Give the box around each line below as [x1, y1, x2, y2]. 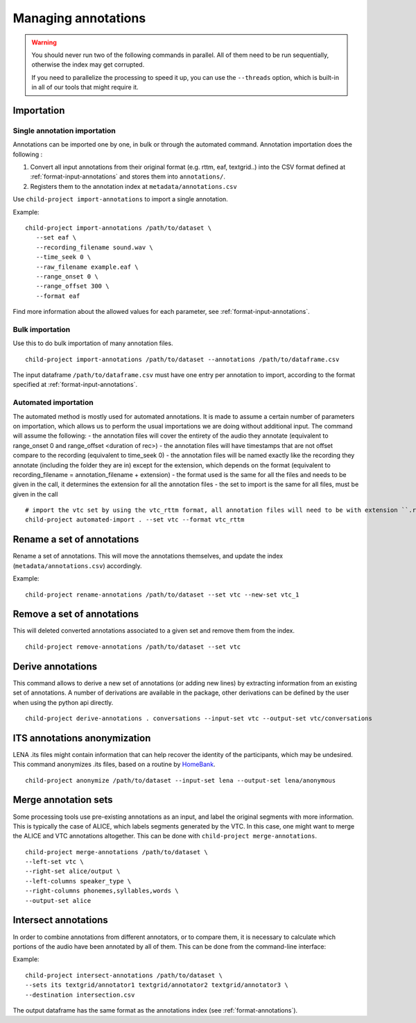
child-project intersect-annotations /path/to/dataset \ [25, 971, 223, 979]
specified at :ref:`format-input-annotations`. [12, 381, 138, 389]
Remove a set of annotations [12, 608, 139, 620]
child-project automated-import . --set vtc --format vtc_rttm [25, 516, 245, 524]
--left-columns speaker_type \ [25, 877, 132, 885]
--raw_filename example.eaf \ [35, 263, 139, 271]
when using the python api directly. [12, 698, 114, 706]
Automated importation [12, 398, 94, 408]
